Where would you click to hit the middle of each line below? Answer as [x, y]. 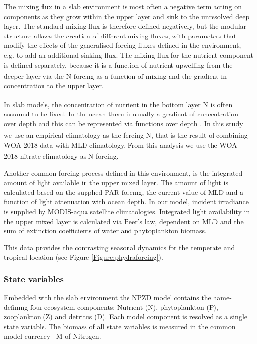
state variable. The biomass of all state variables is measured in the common [120, 326]
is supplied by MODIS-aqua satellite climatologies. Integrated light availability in [127, 211]
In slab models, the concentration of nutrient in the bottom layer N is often [118, 104]
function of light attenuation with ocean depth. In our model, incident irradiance [126, 202]
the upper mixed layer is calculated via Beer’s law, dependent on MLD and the [124, 221]
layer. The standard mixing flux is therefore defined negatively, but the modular [125, 26]
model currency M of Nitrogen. [53, 336]
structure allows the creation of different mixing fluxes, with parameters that [120, 35]
